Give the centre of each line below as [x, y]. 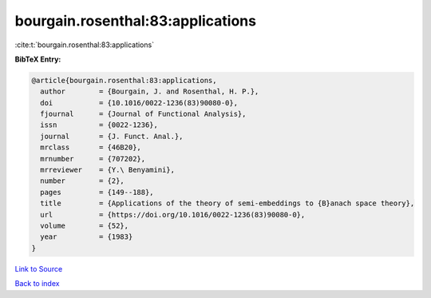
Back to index [37, 284]
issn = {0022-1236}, [99, 125]
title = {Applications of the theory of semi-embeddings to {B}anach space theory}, [227, 203]
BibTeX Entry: [38, 59]
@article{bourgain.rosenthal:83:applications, [124, 80]
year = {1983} [87, 237]
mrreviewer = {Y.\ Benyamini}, [108, 170]
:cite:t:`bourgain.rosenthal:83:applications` [85, 45]
